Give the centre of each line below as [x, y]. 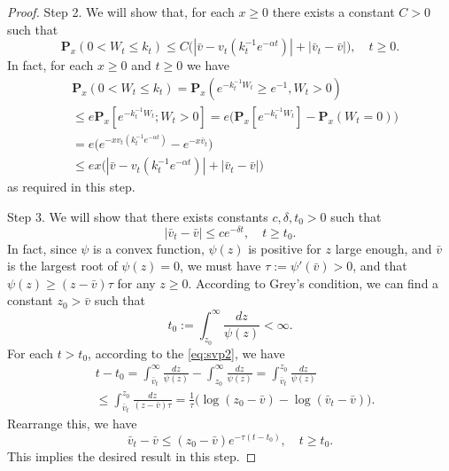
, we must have [221, 266]
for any [136, 283]
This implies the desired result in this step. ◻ [132, 455]
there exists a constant [333, 12]
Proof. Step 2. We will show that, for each [121, 12]
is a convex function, [149, 248]
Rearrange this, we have [72, 424]
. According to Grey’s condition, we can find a [314, 283]
